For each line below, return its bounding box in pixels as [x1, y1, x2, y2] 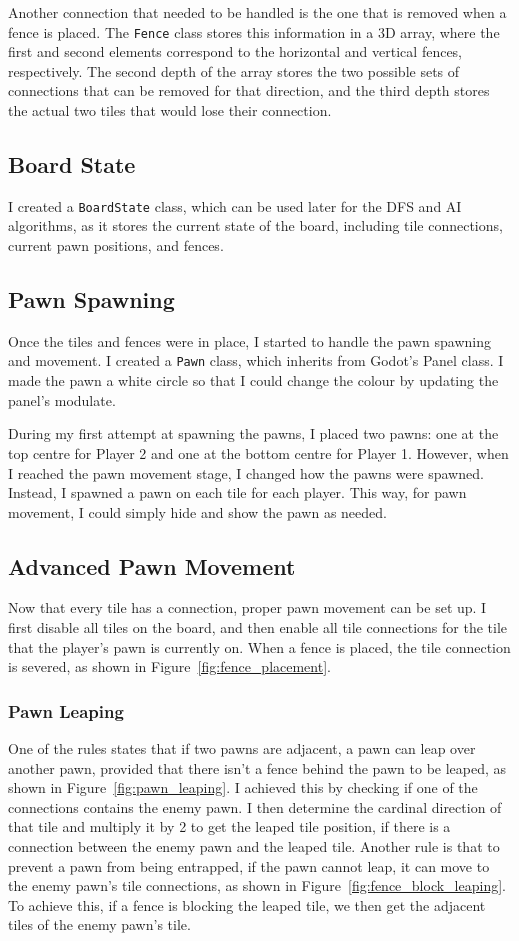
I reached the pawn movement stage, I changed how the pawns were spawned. [8, 462, 484, 483]
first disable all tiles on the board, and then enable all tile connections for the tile [8, 617, 507, 638]
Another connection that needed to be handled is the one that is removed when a [8, 2, 507, 22]
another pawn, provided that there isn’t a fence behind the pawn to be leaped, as [8, 757, 507, 778]
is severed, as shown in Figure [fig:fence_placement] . [8, 656, 331, 677]
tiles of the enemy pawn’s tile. [8, 914, 191, 935]
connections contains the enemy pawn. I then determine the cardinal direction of [8, 796, 502, 817]
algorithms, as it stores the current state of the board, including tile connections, [8, 215, 503, 236]
